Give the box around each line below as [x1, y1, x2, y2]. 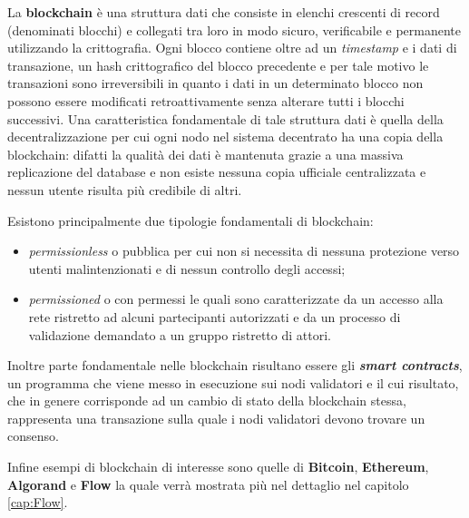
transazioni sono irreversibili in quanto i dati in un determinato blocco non [7, 73, 424, 93]
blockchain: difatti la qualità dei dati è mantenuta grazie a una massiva [7, 144, 404, 163]
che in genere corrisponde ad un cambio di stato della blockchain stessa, [7, 391, 406, 410]
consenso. [7, 426, 59, 445]
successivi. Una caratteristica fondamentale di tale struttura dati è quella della [7, 109, 444, 128]
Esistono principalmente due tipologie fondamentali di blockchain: [7, 210, 374, 230]
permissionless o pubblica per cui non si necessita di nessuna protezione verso [28, 241, 460, 260]
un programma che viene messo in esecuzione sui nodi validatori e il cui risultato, [7, 373, 459, 392]
